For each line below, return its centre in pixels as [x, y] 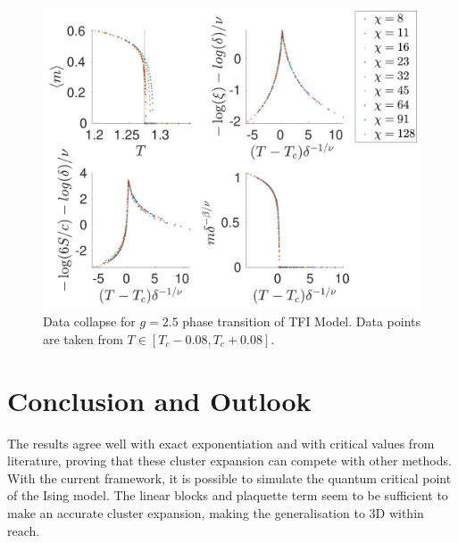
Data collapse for [89, 321]
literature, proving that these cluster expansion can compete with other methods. [229, 461]
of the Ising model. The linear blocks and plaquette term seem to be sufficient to [228, 495]
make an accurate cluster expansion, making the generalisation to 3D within [216, 512]
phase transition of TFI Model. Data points [302, 321]
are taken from [83, 338]
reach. [24, 530]
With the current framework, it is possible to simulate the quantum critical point [229, 477]
